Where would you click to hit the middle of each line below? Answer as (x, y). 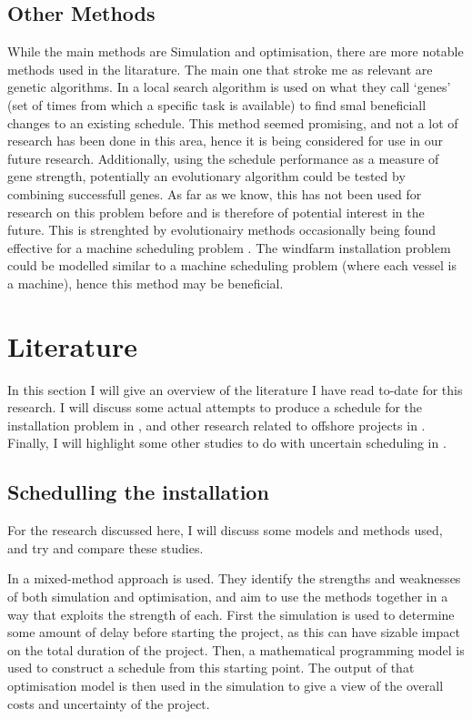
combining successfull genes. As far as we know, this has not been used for (215, 193)
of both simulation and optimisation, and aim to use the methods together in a (228, 596)
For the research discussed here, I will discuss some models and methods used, (225, 530)
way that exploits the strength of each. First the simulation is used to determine (231, 614)
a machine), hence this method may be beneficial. (146, 283)
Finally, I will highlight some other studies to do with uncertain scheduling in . (227, 443)
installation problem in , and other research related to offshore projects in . (216, 425)
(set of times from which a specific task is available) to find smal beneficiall (217, 104)
